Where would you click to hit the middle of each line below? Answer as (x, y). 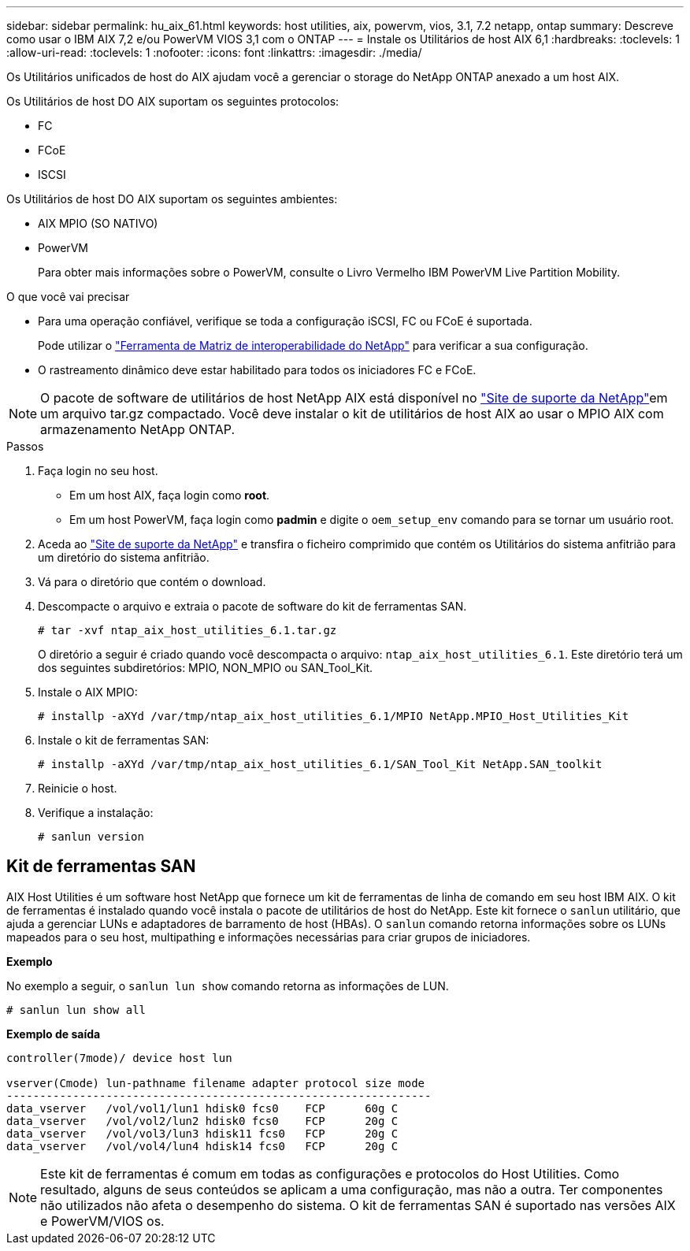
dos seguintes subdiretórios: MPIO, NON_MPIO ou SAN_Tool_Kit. (206, 668)
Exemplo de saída (54, 1034)
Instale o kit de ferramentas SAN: (124, 740)
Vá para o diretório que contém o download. (152, 582)
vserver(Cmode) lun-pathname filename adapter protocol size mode (216, 1083)
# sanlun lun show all (76, 1010)
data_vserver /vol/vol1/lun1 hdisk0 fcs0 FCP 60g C (202, 1108)
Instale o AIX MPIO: (88, 692)
